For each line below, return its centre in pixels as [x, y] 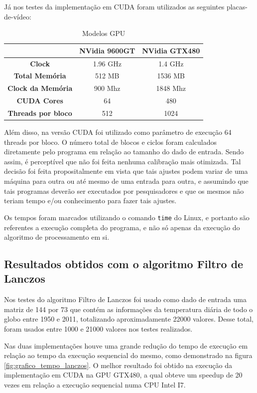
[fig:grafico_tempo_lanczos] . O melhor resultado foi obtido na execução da [118, 365]
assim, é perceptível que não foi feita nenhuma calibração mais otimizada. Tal [123, 161]
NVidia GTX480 [171, 50]
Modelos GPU [104, 33]
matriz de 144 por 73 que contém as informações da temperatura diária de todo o [128, 309]
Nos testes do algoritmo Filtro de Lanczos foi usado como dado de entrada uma [125, 299]
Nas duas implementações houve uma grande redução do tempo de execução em [126, 345]
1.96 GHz [107, 63]
